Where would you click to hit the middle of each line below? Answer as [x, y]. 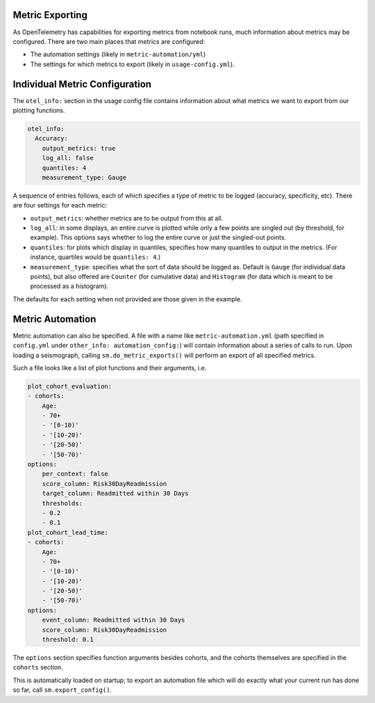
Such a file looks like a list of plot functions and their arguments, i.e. [110, 368]
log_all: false [68, 158]
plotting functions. [39, 110]
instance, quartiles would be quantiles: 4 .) [95, 257]
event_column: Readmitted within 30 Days [114, 620]
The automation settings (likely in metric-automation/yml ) [118, 54]
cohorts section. [38, 668]
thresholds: [62, 503]
